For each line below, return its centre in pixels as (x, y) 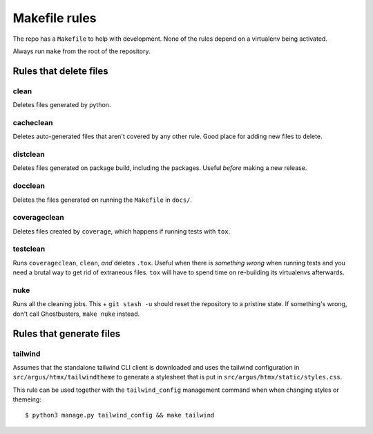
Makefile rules (55, 18)
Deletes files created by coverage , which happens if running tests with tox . (122, 231)
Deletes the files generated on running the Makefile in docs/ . (103, 200)
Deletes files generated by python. (62, 105)
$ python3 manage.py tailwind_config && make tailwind (120, 415)
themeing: (27, 399)
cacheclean (33, 122)
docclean (29, 186)
